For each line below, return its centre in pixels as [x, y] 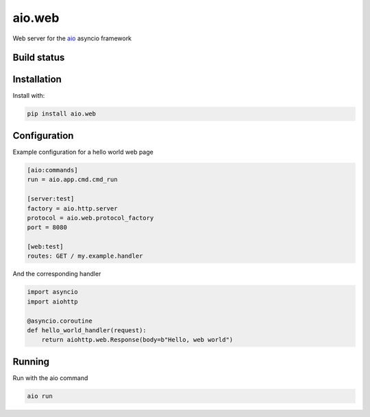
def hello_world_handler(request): [87, 330]
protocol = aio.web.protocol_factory [90, 218]
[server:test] [51, 199]
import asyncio [52, 292]
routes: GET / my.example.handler [85, 256]
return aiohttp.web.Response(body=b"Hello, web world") [137, 340]
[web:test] [45, 247]
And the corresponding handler [57, 274]
